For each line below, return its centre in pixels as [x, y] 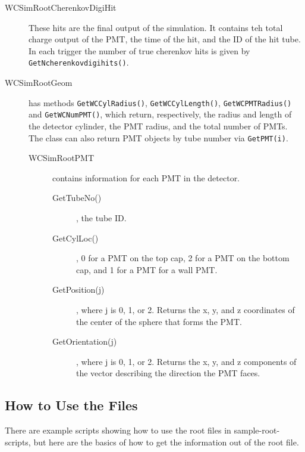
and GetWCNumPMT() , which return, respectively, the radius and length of [160, 114]
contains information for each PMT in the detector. [146, 177]
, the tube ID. [101, 217]
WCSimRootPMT [62, 158]
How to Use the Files [71, 405]
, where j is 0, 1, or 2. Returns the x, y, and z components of [186, 361]
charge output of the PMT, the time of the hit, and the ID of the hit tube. [165, 39]
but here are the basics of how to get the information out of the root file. [166, 442]
